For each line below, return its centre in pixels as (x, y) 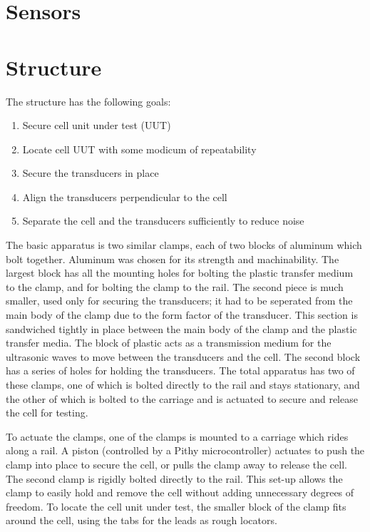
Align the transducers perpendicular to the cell (125, 196)
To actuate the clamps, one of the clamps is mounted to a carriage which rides (177, 436)
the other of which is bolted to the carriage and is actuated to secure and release (182, 398)
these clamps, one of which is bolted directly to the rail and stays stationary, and (183, 384)
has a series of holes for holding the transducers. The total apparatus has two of (180, 370)
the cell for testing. (47, 413)
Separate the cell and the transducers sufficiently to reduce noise (163, 221)
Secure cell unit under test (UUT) (97, 125)
